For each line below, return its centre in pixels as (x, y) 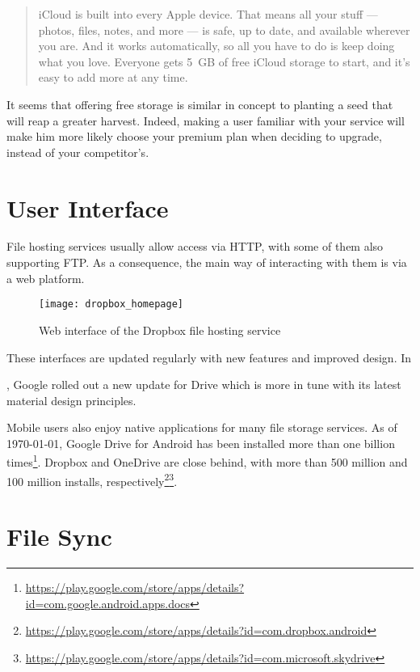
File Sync (59, 537)
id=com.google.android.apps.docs (108, 603)
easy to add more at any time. (113, 77)
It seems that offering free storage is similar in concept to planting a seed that (200, 104)
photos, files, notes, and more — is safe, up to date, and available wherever (224, 30)
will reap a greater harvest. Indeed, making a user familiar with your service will (206, 120)
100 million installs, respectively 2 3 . (92, 480)
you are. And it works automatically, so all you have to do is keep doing (216, 46)
